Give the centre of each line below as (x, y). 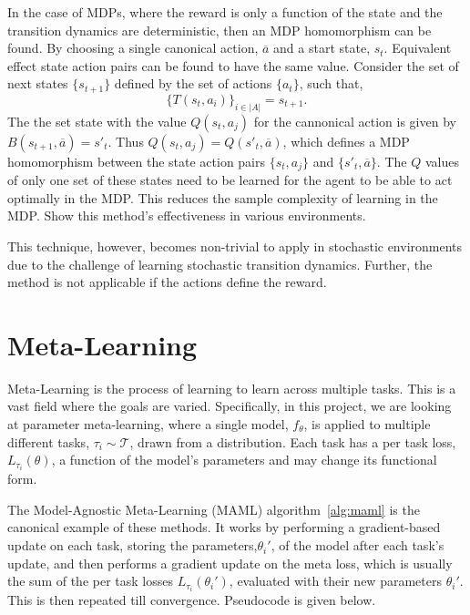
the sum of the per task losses (90, 581)
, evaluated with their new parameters (335, 581)
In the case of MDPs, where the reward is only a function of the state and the (225, 12)
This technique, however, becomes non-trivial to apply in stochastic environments (235, 246)
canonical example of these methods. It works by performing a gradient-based (224, 527)
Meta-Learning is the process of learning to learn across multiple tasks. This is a (232, 388)
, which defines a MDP (346, 141)
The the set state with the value (97, 121)
